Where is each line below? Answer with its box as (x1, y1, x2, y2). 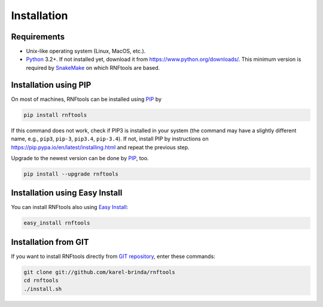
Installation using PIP (11, 79, 92, 90)
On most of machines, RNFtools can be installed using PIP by (11, 96, 161, 103)
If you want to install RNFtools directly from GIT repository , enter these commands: (11, 253, 215, 260)
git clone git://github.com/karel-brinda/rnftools (23, 269, 176, 275)
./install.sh (23, 285, 62, 292)
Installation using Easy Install (11, 188, 123, 198)
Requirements (11, 32, 65, 42)
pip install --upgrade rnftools (23, 170, 119, 177)
